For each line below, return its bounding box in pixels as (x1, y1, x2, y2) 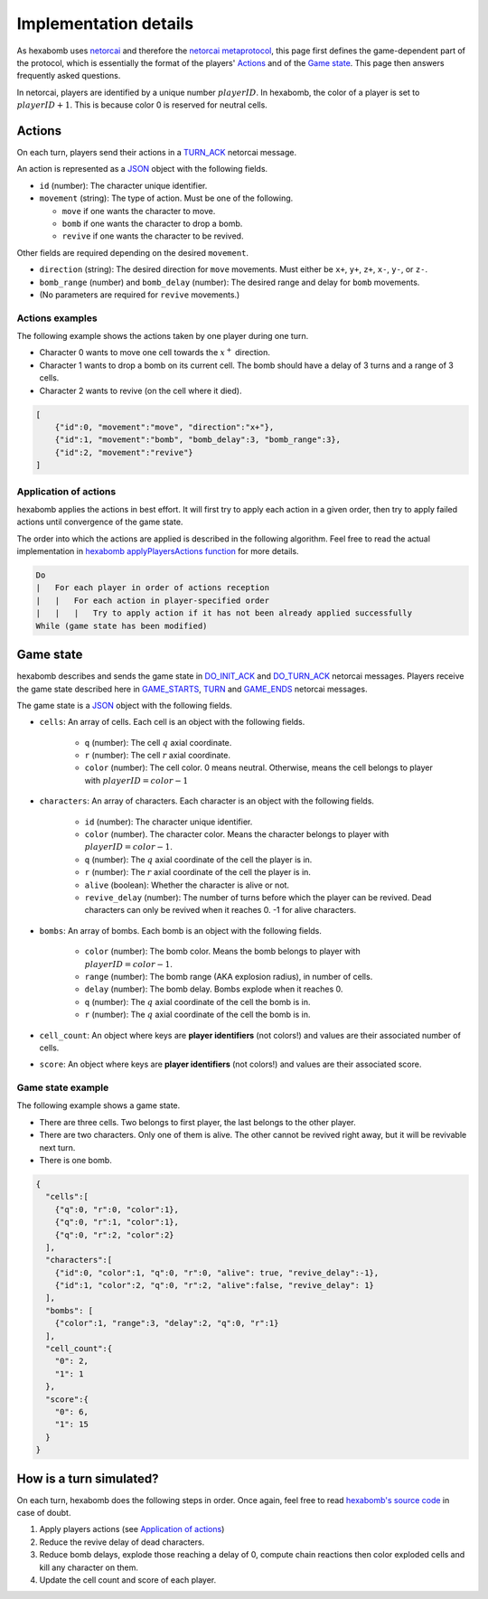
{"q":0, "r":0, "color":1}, (54, 1204, 180, 1215)
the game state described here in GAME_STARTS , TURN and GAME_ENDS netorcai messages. (16, 683, 368, 694)
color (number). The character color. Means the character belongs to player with (84, 829, 389, 840)
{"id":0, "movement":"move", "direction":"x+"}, (54, 422, 275, 432)
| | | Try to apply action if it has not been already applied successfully (35, 608, 413, 618)
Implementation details (16, 14, 194, 33)
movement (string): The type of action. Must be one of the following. (39, 193, 294, 203)
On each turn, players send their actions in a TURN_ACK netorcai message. (16, 147, 297, 158)
